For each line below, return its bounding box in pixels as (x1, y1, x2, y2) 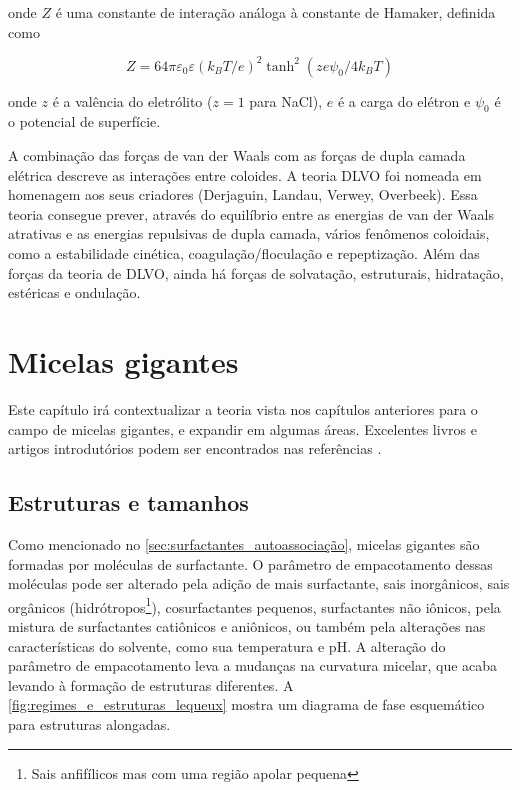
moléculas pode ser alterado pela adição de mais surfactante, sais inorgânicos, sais (8, 573, 510, 594)
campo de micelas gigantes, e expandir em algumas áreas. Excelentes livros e (8, 418, 477, 439)
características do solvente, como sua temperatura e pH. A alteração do (8, 635, 446, 656)
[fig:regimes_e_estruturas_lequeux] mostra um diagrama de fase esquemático (8, 694, 485, 715)
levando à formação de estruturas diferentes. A (8, 674, 294, 695)
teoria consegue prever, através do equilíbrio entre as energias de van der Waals (8, 203, 494, 224)
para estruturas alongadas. (8, 713, 171, 734)
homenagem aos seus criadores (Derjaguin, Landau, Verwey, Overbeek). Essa (8, 184, 478, 205)
